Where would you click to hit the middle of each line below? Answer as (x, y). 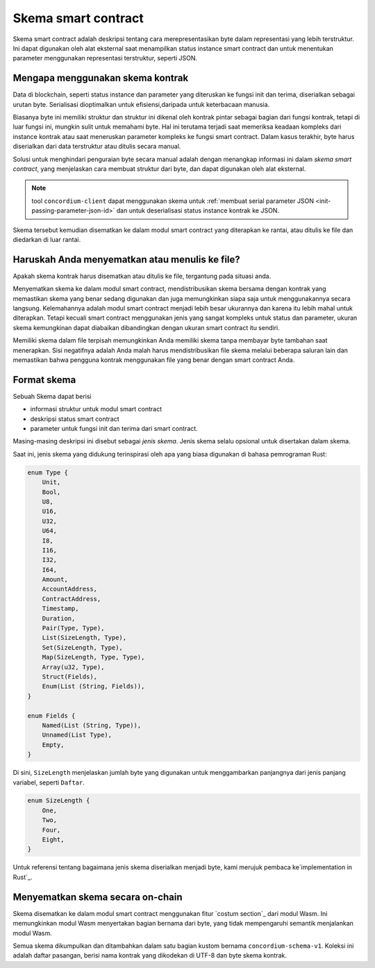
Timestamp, (60, 609)
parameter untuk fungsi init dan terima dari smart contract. (114, 429)
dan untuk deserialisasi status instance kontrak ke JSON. (198, 211)
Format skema (44, 380)
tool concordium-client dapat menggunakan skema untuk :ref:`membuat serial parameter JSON (173, 201)
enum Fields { (51, 715)
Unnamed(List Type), (77, 735)
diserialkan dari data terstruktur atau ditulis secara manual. (97, 147)
